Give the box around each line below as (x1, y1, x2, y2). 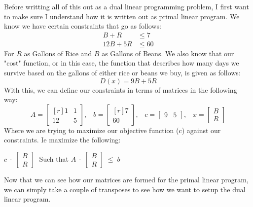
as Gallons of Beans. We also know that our (102, 48, 234, 58)
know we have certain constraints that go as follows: (4, 21, 161, 31)
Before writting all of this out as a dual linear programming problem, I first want (4, 1, 249, 11)
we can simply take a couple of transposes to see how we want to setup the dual (4, 184, 246, 194)
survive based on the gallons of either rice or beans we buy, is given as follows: (4, 68, 241, 78)
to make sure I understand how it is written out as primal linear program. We (4, 11, 240, 21)
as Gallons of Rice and (24, 48, 92, 58)
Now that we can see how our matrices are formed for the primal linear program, (4, 174, 249, 184)
